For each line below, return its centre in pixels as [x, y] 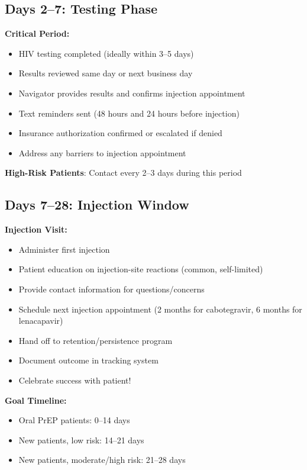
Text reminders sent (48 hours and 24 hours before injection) [129, 113]
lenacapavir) [41, 321]
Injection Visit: [36, 229]
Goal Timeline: [36, 400]
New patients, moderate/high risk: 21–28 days [102, 460]
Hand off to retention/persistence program [96, 340]
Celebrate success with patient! [75, 380]
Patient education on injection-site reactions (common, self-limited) [141, 269]
